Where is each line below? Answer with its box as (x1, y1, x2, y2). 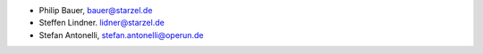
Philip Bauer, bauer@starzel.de (38, 5, 153, 15)
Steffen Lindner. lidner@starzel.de (38, 18, 165, 28)
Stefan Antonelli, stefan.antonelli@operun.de (38, 29, 204, 40)
